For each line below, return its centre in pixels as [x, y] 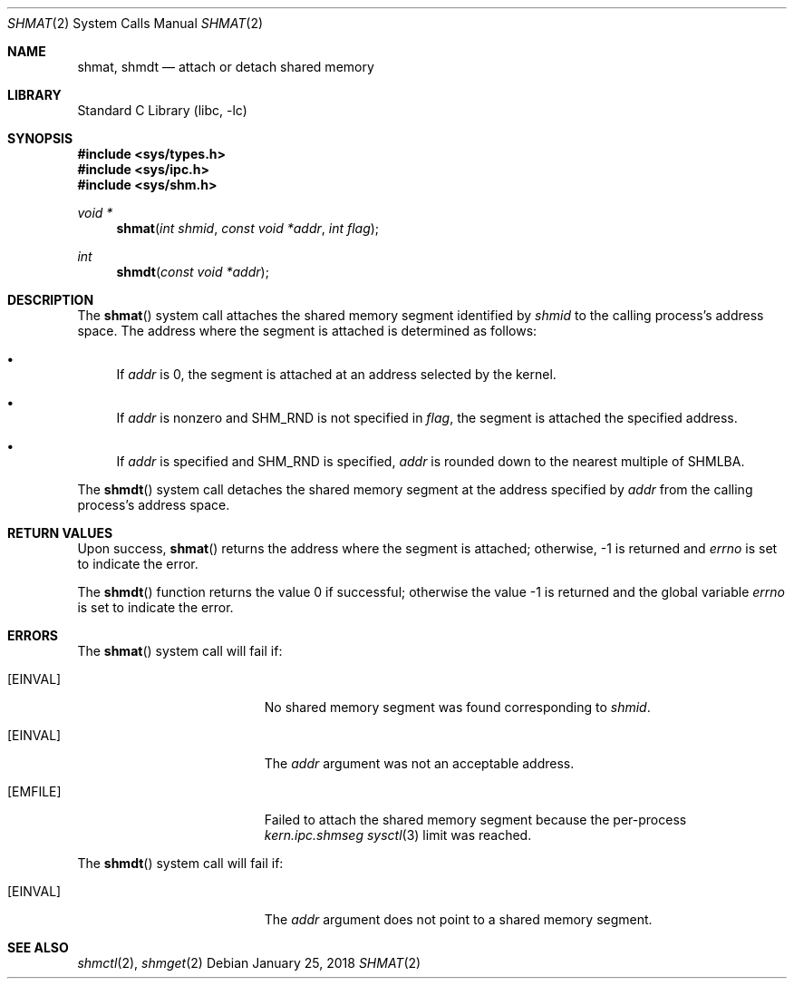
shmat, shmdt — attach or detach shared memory [226, 67]
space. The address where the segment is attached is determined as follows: [307, 331]
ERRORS [33, 635]
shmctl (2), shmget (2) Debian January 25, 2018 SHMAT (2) [249, 963]
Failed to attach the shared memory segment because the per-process [475, 820]
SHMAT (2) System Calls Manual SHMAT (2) [136, 23]
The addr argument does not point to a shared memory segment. [458, 919]
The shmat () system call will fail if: [180, 651]
